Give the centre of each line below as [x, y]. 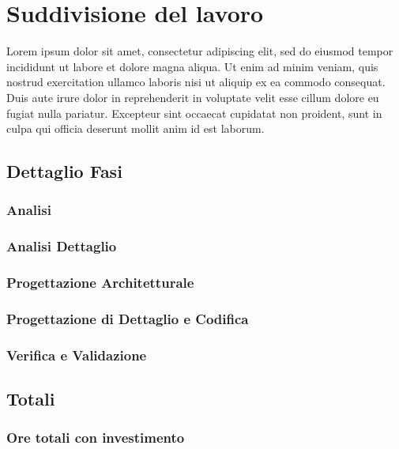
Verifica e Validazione [77, 355]
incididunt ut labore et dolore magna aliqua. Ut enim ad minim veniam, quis [192, 66]
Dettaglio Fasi [64, 171]
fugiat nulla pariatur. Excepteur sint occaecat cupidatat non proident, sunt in [194, 113]
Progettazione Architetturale [100, 283]
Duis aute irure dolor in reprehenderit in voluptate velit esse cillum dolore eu [193, 97]
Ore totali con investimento [96, 438]
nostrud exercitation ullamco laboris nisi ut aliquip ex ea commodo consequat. [196, 82]
